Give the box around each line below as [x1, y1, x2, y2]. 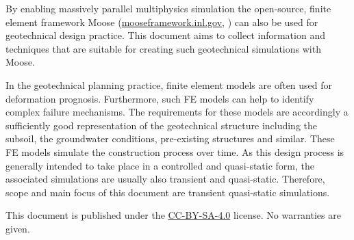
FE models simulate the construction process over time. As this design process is [5, 144, 344, 159]
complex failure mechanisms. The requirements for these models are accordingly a [5, 105, 349, 119]
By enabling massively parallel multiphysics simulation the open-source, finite [5, 1, 331, 15]
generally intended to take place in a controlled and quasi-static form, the [5, 158, 314, 172]
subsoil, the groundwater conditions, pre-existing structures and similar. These [5, 131, 335, 146]
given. [5, 221, 30, 235]
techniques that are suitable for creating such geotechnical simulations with [5, 41, 321, 55]
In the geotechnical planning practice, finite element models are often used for [5, 77, 333, 92]
